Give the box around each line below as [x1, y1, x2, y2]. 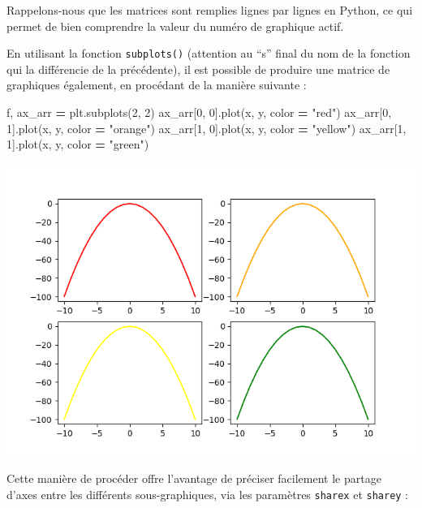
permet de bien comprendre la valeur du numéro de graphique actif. [6, 17, 344, 34]
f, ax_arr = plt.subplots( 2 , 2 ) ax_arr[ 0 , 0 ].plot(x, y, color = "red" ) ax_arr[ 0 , [6, 104, 392, 121]
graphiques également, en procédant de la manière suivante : [6, 76, 307, 93]
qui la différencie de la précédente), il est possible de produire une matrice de [6, 60, 390, 77]
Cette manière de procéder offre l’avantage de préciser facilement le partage [6, 470, 381, 487]
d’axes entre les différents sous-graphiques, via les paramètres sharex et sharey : [6, 486, 409, 502]
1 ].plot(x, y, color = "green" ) [6, 136, 149, 153]
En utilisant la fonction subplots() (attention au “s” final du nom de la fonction [6, 45, 411, 62]
